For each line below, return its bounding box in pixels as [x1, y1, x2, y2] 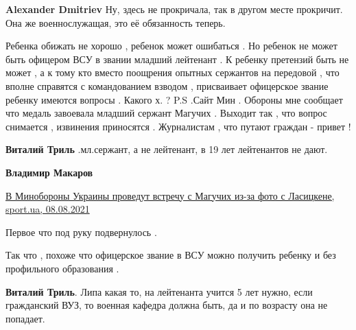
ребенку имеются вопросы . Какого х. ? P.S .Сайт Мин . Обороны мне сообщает [5, 92, 343, 106]
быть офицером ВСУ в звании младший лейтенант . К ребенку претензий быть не [5, 51, 349, 66]
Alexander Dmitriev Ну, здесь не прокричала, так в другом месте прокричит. [5, 2, 343, 16]
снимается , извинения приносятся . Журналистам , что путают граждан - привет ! [5, 119, 351, 133]
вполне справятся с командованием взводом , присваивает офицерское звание [5, 78, 329, 93]
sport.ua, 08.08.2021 [5, 202, 90, 216]
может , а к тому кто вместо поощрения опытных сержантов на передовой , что [5, 65, 340, 80]
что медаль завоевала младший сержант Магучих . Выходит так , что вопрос [5, 106, 327, 120]
